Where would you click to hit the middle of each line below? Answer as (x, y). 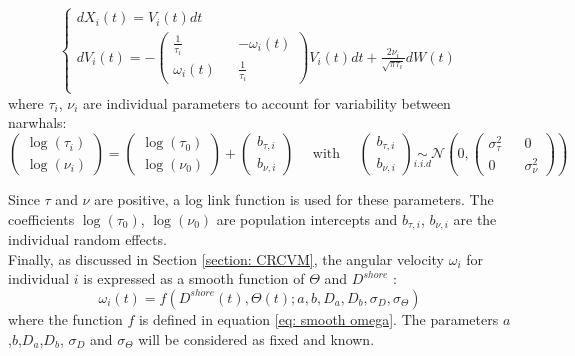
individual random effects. (87, 239)
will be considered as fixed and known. (256, 338)
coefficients (41, 218)
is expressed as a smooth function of (194, 278)
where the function (65, 318)
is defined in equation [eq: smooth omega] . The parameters (318, 318)
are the (475, 218)
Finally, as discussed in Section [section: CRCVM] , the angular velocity (226, 258)
